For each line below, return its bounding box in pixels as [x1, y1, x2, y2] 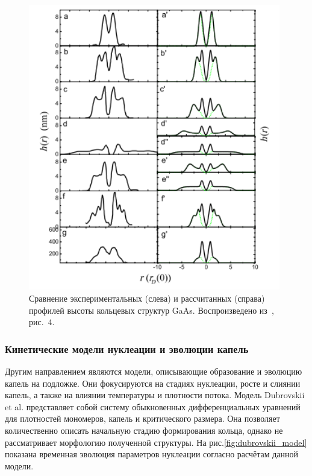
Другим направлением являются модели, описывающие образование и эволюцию [5, 365, 302, 378]
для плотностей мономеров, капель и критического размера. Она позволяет [5, 412, 280, 425]
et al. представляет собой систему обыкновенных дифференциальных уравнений [5, 400, 301, 413]
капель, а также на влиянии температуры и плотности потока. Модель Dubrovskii [5, 389, 305, 401]
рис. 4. [29, 316, 55, 328]
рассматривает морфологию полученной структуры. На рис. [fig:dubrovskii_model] [5, 436, 307, 448]
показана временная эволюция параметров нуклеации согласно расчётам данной [5, 448, 299, 460]
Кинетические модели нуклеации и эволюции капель [5, 341, 249, 356]
